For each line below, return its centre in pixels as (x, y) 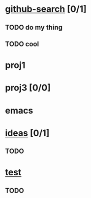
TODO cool (22, 44)
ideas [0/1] (27, 133)
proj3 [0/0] (28, 88)
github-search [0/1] (46, 9)
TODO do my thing (34, 27)
